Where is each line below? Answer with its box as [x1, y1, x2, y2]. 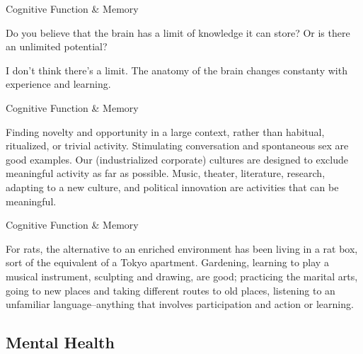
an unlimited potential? [6, 39, 108, 54]
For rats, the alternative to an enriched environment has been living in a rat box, [6, 241, 358, 256]
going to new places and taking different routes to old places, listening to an [6, 282, 335, 297]
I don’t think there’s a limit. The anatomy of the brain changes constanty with [6, 62, 347, 77]
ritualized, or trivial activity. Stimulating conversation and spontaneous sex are [6, 138, 349, 153]
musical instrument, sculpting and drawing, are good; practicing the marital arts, [6, 268, 358, 283]
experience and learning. [6, 76, 111, 91]
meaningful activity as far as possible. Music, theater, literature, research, [6, 166, 325, 181]
